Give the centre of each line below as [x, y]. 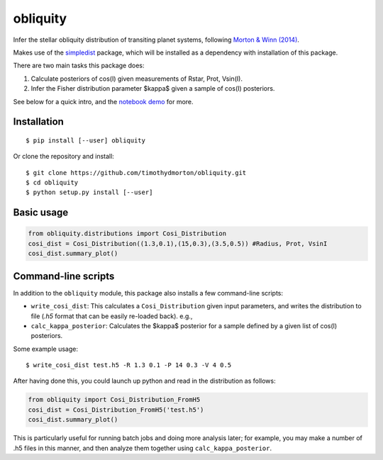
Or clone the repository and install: [64, 157]
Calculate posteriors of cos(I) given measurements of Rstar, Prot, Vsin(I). [137, 79]
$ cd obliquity [52, 183]
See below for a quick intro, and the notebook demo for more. [104, 101]
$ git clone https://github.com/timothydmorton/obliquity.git [136, 173]
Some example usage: [45, 349]
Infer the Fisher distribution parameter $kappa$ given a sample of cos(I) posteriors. [153, 89]
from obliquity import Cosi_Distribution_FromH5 [114, 400]
